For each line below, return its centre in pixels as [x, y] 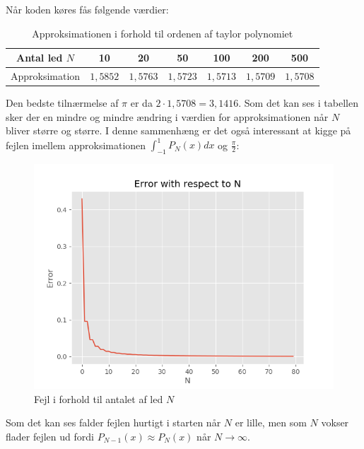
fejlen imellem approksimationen [76, 145]
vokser [335, 422]
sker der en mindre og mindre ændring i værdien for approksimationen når [167, 116]
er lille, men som [271, 422]
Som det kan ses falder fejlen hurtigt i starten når [113, 422]
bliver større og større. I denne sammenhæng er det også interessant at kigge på [178, 130]
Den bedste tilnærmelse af [62, 103]
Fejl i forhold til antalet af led [99, 398]
